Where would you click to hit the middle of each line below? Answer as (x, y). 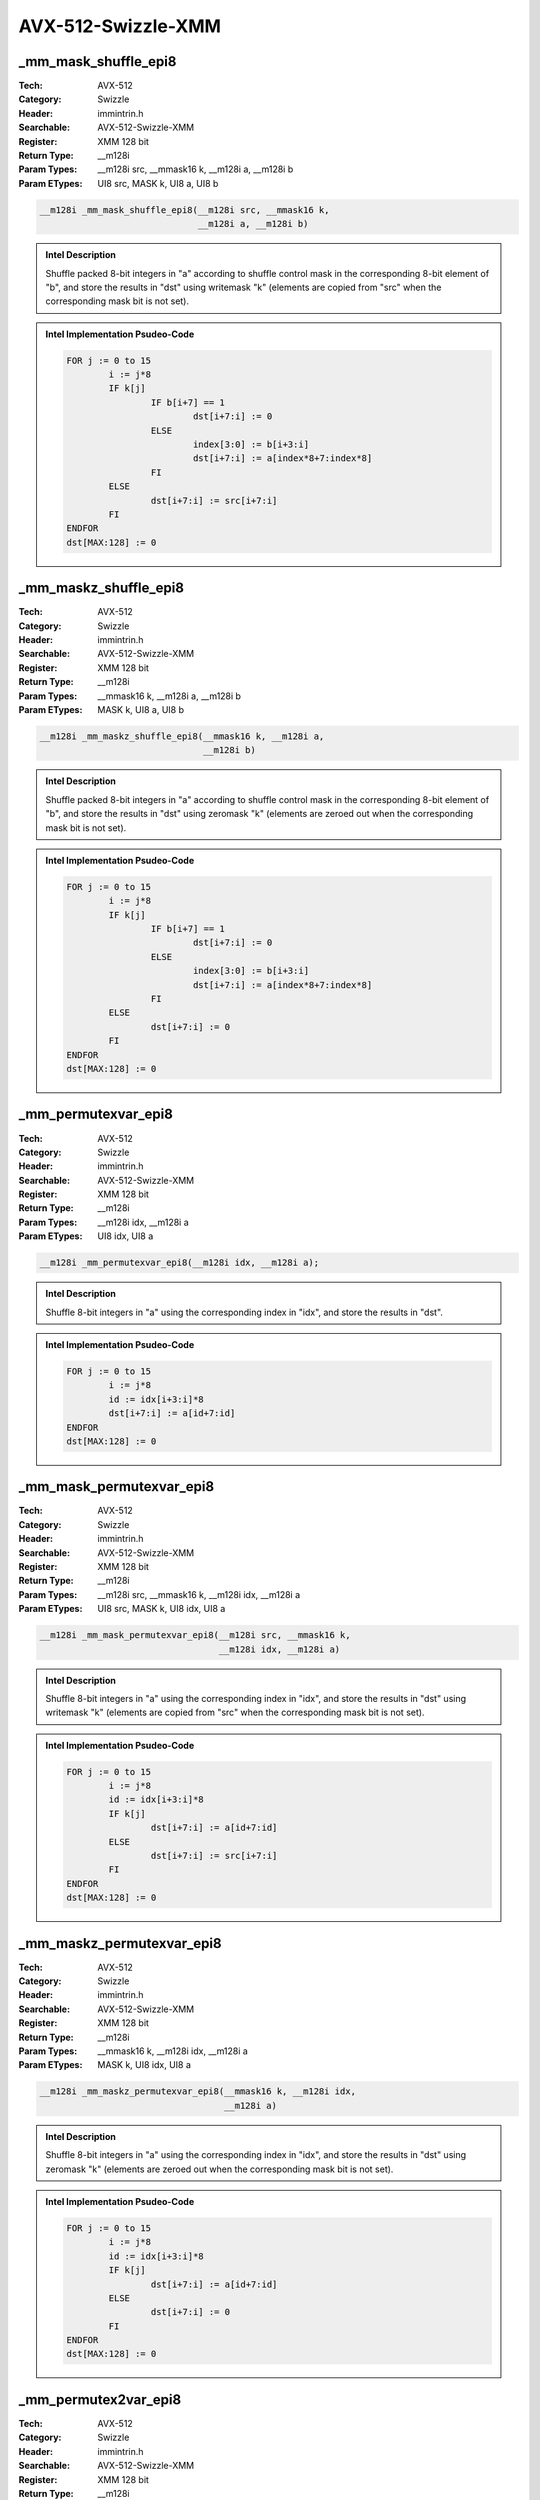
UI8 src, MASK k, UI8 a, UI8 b (158, 183)
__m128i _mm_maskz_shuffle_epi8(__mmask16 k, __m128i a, (182, 736)
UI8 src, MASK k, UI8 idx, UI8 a (161, 1609)
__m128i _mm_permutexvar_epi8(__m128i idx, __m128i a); (179, 1263)
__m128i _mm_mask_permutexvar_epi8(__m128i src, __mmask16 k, (195, 1635)
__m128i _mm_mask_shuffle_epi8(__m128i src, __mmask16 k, (184, 209)
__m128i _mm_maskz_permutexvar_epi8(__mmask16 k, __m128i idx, (198, 2091)
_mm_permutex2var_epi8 (100, 2399)
